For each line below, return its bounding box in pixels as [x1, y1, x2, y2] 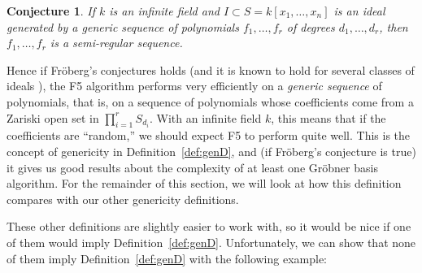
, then [379, 18, 408, 35]
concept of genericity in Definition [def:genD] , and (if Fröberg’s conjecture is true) [7, 142, 416, 159]
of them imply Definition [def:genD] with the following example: [7, 249, 327, 266]
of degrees [286, 18, 335, 35]
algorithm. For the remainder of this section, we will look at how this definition [7, 175, 402, 192]
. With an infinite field [149, 109, 262, 126]
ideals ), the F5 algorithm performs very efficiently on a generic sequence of [7, 77, 382, 94]
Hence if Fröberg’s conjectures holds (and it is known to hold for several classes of [7, 61, 415, 78]
